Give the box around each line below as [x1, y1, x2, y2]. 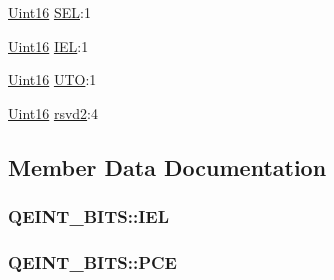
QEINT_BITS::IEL [8, 204, 169, 229]
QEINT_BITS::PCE [8, 249, 177, 274]
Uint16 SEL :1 [8, 2, 91, 22]
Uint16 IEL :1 [8, 35, 89, 56]
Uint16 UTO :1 [8, 69, 97, 90]
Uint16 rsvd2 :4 [8, 102, 98, 123]
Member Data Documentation [8, 151, 327, 182]
